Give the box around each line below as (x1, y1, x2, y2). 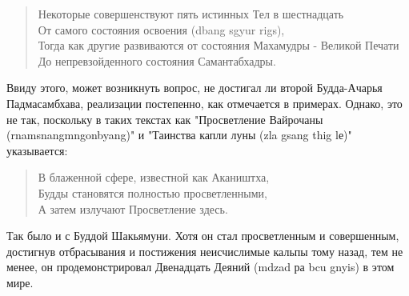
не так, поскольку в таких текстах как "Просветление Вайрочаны (6, 110, 323, 127)
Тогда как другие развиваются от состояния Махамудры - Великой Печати (38, 37, 399, 54)
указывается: (6, 142, 68, 158)
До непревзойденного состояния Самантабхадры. (38, 52, 276, 69)
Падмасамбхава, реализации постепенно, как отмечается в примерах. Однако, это (6, 94, 403, 111)
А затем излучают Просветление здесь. (38, 200, 228, 217)
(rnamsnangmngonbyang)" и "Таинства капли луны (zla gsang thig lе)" (6, 126, 352, 143)
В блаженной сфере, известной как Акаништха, (38, 169, 270, 186)
